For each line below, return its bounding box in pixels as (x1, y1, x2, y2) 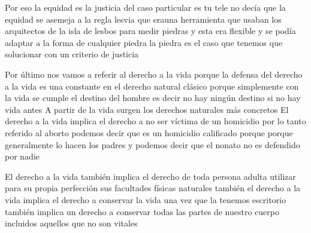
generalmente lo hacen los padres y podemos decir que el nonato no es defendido (5, 138, 300, 151)
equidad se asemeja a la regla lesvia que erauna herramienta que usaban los (5, 13, 282, 25)
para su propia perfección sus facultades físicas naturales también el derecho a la (5, 182, 301, 194)
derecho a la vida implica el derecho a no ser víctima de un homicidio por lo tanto (5, 115, 306, 127)
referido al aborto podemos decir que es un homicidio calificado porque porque (5, 126, 293, 139)
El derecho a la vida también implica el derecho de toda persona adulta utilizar (5, 170, 296, 182)
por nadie (5, 150, 40, 163)
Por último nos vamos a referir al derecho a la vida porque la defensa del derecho (5, 68, 303, 80)
